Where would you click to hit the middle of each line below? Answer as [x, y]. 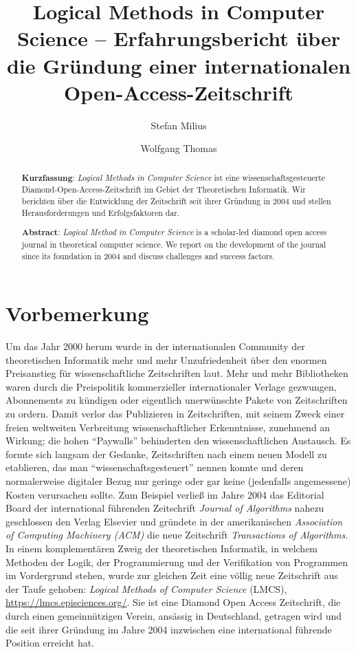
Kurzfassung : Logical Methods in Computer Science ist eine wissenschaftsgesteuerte [174, 177]
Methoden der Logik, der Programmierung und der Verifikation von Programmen [177, 562]
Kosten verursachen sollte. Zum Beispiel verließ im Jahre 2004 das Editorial [165, 494]
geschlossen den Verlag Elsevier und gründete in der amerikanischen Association [174, 521]
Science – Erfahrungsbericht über [179, 38]
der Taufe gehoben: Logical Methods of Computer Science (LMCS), [146, 588]
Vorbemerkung [77, 313]
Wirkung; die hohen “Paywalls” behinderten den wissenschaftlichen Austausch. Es [178, 441]
